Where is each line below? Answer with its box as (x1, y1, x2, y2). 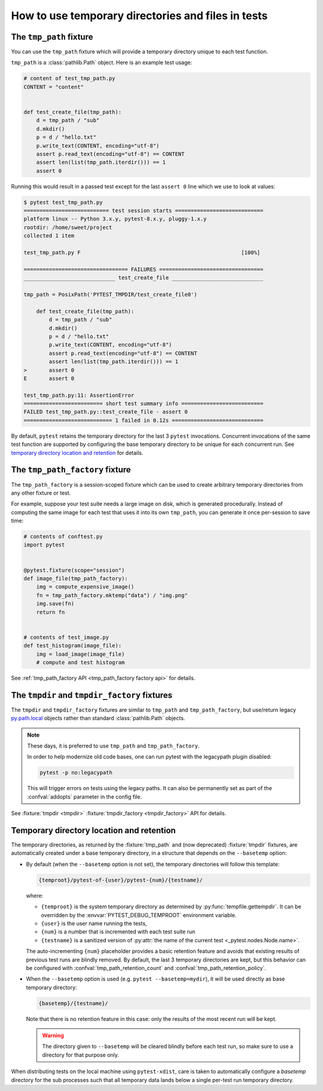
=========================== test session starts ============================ (23, 207, 264, 214)
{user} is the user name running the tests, (41, 920, 147, 927)
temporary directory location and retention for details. (11, 449, 144, 456)
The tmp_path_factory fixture (11, 465, 131, 475)
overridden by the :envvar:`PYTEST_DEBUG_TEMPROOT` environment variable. (41, 911, 237, 918)
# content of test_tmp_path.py (23, 75, 116, 82)
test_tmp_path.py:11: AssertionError (23, 391, 135, 399)
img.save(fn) (36, 600, 75, 607)
